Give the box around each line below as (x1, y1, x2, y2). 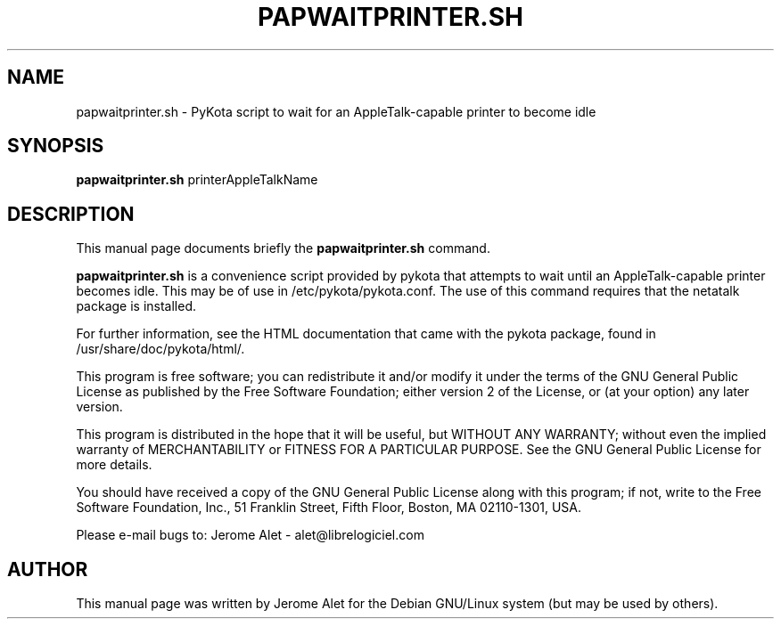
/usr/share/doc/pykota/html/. (76, 341, 245, 357)
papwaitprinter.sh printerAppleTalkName (76, 172, 318, 188)
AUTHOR (7, 557, 88, 581)
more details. (76, 457, 152, 473)
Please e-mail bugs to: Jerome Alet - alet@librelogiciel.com (76, 527, 424, 543)
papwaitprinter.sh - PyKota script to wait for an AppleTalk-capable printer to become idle (76, 103, 596, 119)
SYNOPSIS (7, 134, 104, 158)
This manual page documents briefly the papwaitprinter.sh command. (76, 240, 490, 256)
